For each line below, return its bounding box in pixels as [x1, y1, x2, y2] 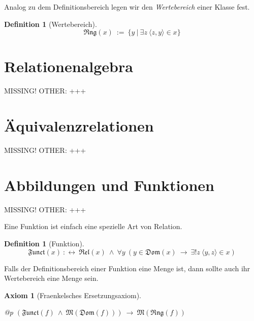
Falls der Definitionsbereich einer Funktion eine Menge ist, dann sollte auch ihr [4, 263, 250, 273]
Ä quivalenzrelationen [4, 115, 154, 136]
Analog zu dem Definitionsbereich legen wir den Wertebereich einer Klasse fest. [4, 2, 250, 12]
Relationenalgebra [4, 56, 133, 77]
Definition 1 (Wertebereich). [4, 18, 97, 29]
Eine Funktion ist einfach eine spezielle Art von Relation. [4, 221, 182, 232]
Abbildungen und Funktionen [4, 174, 214, 195]
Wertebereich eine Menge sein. [4, 273, 99, 283]
